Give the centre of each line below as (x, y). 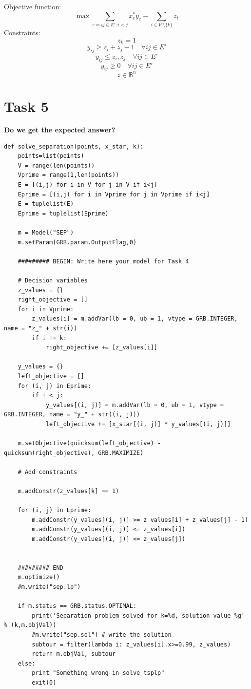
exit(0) (44, 682)
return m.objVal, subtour (74, 654)
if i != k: (49, 338)
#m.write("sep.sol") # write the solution (102, 635)
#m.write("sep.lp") (49, 587)
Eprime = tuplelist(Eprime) (63, 213)
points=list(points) (51, 156)
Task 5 (26, 106)
